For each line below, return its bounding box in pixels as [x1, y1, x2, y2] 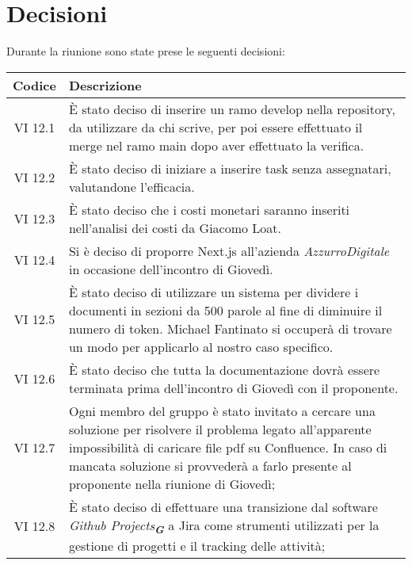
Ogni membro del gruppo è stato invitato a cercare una [68, 401, 376, 420]
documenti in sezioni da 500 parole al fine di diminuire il [68, 300, 383, 319]
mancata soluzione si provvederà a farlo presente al [68, 456, 352, 475]
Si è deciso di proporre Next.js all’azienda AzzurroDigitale [68, 241, 390, 260]
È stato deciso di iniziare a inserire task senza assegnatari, [68, 158, 391, 178]
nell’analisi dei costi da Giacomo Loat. [68, 218, 282, 237]
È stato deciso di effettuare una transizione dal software [68, 497, 378, 516]
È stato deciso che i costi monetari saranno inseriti [68, 200, 350, 219]
